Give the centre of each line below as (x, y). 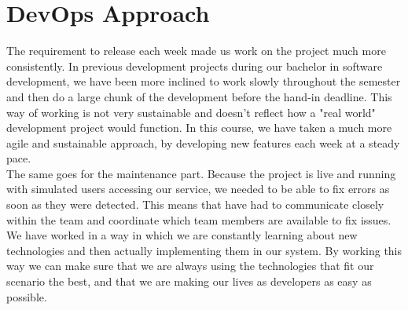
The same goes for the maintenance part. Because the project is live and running (201, 173)
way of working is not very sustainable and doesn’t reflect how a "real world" (191, 112)
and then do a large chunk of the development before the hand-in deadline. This (199, 96)
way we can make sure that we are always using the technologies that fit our (190, 266)
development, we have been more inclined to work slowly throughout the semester (204, 81)
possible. (27, 296)
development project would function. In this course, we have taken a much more (199, 128)
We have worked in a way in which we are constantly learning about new (182, 235)
